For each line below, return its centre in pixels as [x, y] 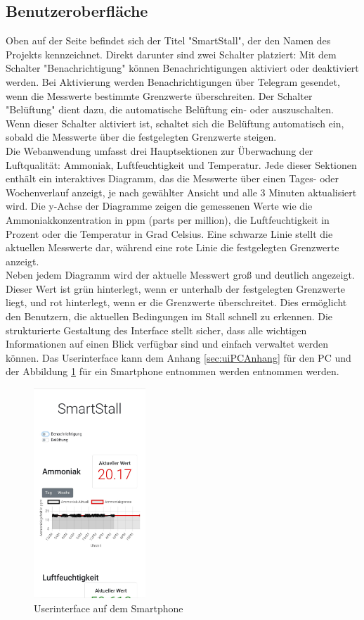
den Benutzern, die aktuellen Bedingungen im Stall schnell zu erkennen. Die [169, 316]
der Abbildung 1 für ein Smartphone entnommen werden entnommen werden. [173, 371]
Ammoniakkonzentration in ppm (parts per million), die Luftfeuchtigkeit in [168, 219]
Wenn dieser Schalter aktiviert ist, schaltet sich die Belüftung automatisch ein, [175, 123]
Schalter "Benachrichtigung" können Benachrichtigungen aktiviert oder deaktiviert [182, 68]
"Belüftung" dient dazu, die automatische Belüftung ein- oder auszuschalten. [170, 109]
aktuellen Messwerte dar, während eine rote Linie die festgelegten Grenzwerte [173, 247]
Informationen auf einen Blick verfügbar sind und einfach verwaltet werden [167, 344]
